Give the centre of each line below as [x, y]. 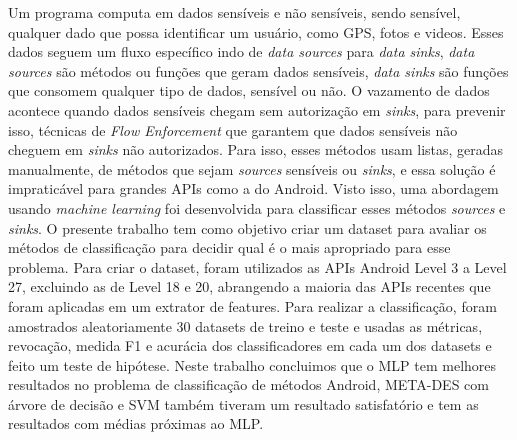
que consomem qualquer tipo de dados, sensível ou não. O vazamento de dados [249, 90]
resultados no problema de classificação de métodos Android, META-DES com [248, 384]
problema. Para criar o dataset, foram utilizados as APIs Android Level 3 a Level [257, 266]
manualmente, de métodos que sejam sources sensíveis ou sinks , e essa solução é [252, 168]
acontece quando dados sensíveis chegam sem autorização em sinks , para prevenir [257, 109]
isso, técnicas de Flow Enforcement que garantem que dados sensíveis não [233, 129]
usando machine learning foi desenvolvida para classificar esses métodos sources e [257, 207]
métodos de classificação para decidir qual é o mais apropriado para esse [229, 247]
